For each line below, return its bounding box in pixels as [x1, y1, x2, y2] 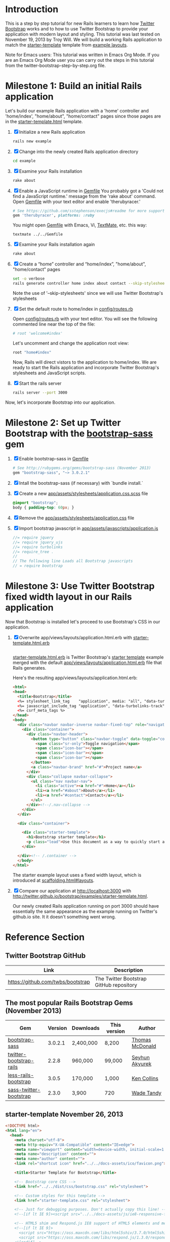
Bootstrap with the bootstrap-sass [5, 428, 153, 439]
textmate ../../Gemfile [12, 232, 63, 237]
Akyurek [131, 1060, 152, 1067]
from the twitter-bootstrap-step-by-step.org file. [5, 62, 106, 68]
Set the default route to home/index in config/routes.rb [19, 305, 133, 312]
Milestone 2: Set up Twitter [5, 417, 121, 429]
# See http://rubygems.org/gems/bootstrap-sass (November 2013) [12, 465, 151, 471]
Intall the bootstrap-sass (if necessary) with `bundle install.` [19, 480, 143, 486]
